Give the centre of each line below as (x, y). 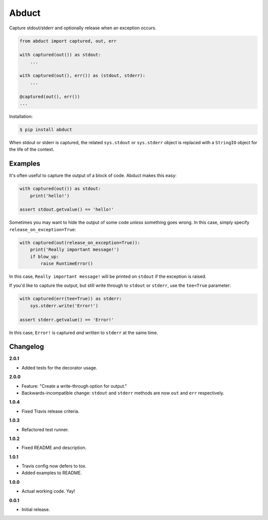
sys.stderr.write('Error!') (64, 305)
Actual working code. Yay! (48, 491)
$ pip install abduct (46, 130)
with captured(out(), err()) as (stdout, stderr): (83, 76)
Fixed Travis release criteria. (50, 411)
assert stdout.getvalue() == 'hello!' (67, 210)
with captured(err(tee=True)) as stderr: (71, 299)
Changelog (27, 347)
